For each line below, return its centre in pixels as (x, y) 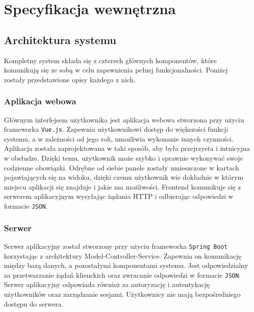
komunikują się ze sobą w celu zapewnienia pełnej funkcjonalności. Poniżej (116, 70)
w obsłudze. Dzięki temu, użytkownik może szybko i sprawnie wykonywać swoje (124, 158)
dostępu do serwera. (34, 303)
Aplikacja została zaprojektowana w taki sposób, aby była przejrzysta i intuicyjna (127, 148)
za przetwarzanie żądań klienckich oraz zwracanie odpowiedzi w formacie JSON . (123, 275)
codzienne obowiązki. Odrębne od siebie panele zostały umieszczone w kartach (122, 167)
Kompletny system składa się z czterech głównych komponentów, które (110, 60)
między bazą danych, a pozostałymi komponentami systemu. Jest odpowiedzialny (126, 265)
